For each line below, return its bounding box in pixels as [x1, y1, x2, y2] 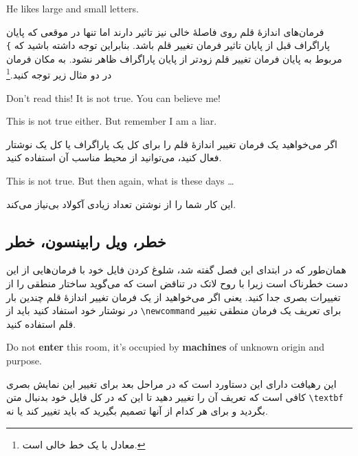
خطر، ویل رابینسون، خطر [6, 230, 166, 251]
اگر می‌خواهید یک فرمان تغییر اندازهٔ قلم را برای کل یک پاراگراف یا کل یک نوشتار [6, 136, 337, 151]
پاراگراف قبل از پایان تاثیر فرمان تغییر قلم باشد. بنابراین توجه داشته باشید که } [6, 38, 330, 52]
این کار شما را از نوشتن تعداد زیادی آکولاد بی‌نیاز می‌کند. [6, 196, 236, 211]
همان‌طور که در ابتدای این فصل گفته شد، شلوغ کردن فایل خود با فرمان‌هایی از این [6, 262, 346, 277]
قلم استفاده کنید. [6, 316, 76, 331]
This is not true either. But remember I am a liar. [6, 114, 217, 128]
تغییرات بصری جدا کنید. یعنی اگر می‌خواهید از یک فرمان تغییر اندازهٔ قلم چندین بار [6, 289, 341, 304]
